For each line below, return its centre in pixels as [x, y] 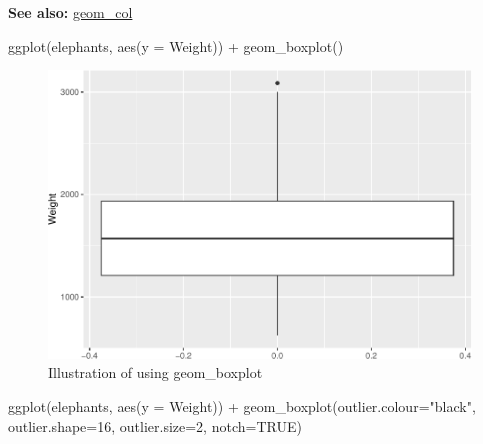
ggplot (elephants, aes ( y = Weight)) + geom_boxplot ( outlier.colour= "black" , [242, 405]
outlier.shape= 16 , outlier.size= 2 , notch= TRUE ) [155, 425]
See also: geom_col [70, 12]
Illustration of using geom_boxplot [155, 372]
